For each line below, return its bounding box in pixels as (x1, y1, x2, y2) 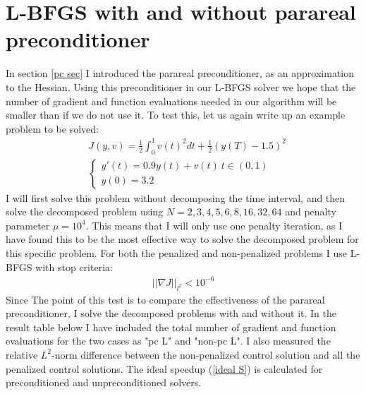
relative (6, 347, 38, 362)
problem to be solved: (6, 121, 99, 136)
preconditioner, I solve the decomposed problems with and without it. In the (6, 306, 336, 321)
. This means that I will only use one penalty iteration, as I (85, 217, 343, 232)
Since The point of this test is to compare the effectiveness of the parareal (6, 292, 325, 306)
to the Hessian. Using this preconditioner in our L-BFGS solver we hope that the (6, 79, 356, 94)
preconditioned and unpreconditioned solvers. (6, 375, 202, 390)
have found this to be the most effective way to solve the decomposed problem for (6, 232, 359, 246)
